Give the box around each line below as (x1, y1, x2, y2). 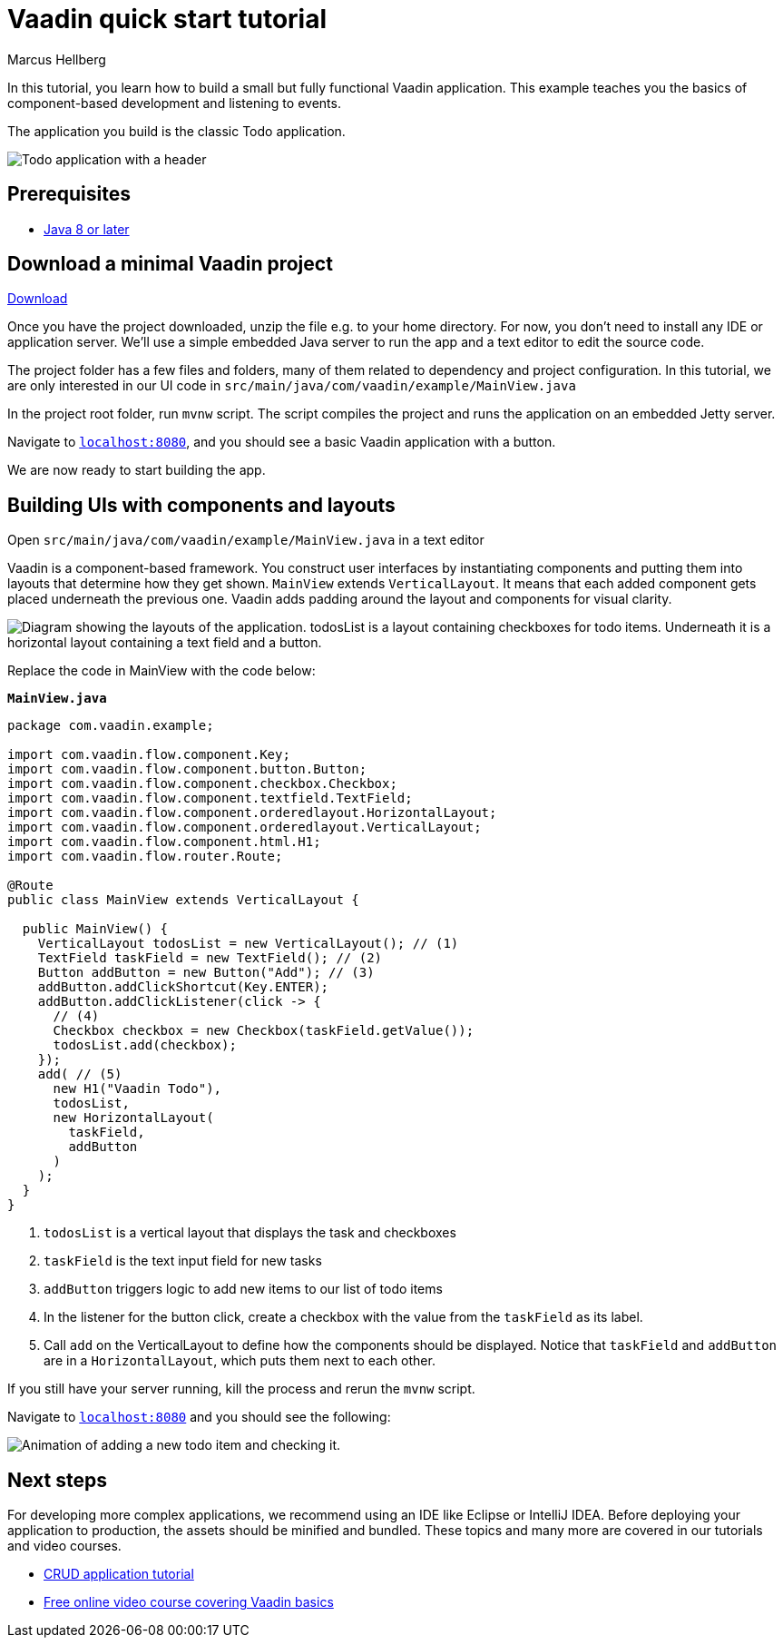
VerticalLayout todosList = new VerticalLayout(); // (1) (37, 936, 459, 951)
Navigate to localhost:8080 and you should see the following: (7, 1409, 391, 1425)
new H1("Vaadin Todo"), (53, 1081, 222, 1097)
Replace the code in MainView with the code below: (7, 663, 316, 679)
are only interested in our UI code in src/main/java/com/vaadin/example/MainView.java (7, 378, 576, 394)
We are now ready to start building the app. (7, 462, 266, 478)
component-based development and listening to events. (7, 94, 341, 111)
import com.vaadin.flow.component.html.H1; (7, 834, 321, 850)
